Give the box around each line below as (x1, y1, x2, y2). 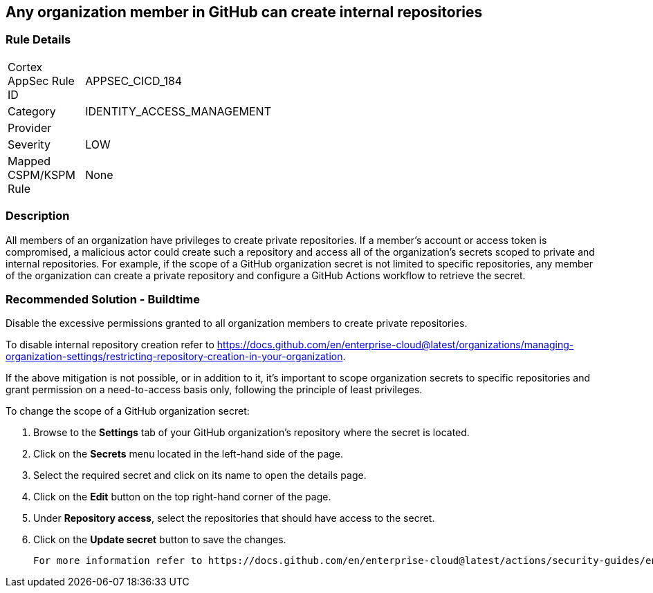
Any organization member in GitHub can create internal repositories (6, 3, 483, 21)
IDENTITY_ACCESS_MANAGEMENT (85, 104, 271, 118)
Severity (8, 137, 50, 151)
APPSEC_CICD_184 (85, 73, 183, 88)
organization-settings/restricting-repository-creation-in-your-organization (6, 350, 343, 363)
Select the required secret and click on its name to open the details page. (33, 469, 367, 482)
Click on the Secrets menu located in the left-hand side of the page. (33, 448, 344, 460)
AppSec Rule (8, 73, 75, 88)
